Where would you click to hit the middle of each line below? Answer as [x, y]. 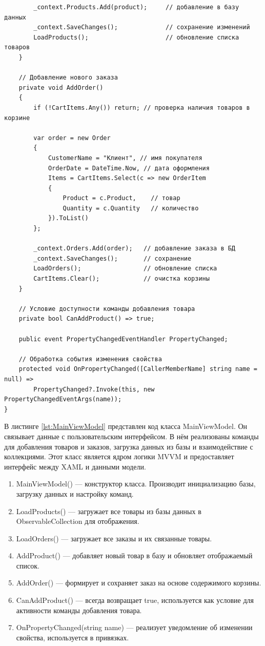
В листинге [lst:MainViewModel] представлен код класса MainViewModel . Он [126, 426]
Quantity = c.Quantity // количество [131, 208]
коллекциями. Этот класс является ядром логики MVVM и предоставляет [119, 456]
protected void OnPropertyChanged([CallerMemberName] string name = [138, 369]
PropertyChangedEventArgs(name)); [63, 399]
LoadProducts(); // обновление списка [136, 37]
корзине [17, 118]
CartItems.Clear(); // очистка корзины [121, 279]
